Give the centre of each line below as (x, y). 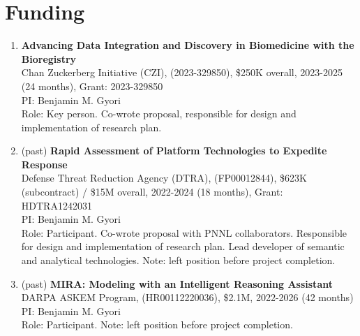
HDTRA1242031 (57, 205)
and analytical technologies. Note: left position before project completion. (178, 260)
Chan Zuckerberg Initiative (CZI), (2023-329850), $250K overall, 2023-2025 (182, 72)
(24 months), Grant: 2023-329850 (92, 86)
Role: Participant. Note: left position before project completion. (157, 324)
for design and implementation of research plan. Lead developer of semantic (183, 246)
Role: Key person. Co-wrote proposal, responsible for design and (159, 114)
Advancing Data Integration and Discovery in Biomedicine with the (188, 45)
